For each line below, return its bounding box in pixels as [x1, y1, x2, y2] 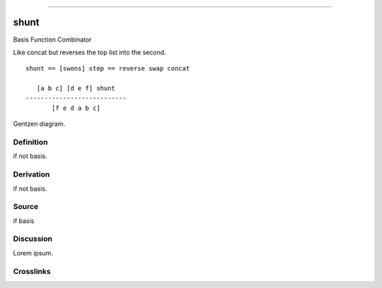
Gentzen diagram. [13, 120, 66, 128]
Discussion [13, 234, 53, 244]
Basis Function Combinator [13, 35, 92, 44]
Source [13, 202, 39, 212]
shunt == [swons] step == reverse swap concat [25, 64, 190, 73]
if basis [13, 216, 35, 225]
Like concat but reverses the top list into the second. [13, 48, 166, 56]
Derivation [13, 169, 50, 179]
